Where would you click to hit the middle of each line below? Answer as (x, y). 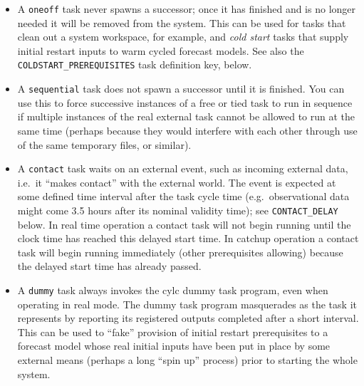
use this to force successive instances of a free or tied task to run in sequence (185, 102)
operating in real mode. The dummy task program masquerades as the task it (187, 304)
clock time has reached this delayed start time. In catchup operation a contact (188, 238)
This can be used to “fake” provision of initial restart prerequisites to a (173, 332)
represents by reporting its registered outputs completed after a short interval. (188, 318)
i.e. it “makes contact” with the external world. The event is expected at (177, 182)
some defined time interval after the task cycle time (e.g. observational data (183, 196)
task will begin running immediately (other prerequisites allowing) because (180, 252)
